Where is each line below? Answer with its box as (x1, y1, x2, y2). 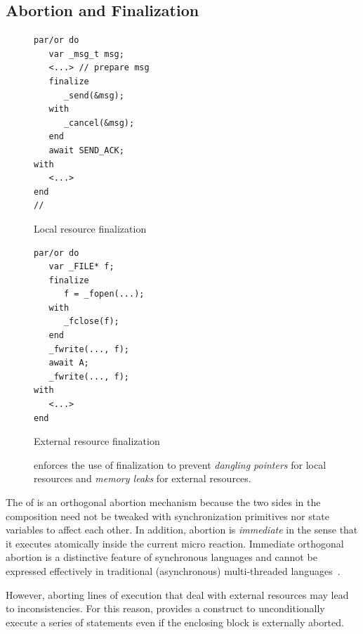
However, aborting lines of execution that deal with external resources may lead (6, 587, 349, 602)
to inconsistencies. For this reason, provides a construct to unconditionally (6, 601, 325, 616)
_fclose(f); (63, 316, 119, 327)
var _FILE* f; (48, 261, 114, 272)
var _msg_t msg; (48, 48, 124, 59)
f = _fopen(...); (63, 289, 145, 299)
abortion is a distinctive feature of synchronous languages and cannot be (6, 550, 317, 564)
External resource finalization (34, 434, 160, 448)
